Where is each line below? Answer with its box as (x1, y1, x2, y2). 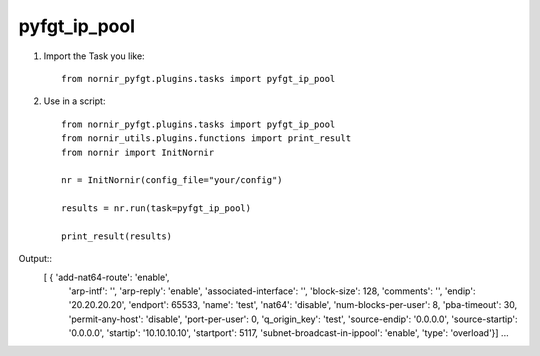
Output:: (18, 253, 53, 265)
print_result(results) (61, 230, 173, 242)
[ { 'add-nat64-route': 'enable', (43, 271, 170, 283)
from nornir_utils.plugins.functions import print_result (61, 133, 352, 144)
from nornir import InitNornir (61, 146, 215, 158)
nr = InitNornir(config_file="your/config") (61, 175, 284, 186)
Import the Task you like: (43, 50, 145, 62)
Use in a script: (43, 95, 106, 107)
